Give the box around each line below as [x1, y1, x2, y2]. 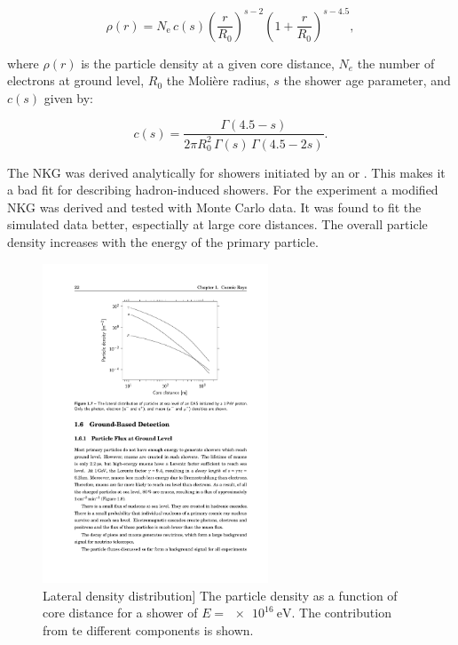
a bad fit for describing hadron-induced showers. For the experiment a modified [7, 180, 438, 199]
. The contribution [291, 603, 391, 622]
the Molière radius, [166, 71, 270, 90]
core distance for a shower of [43, 603, 198, 622]
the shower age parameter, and [283, 71, 451, 90]
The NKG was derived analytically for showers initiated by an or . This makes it [7, 163, 446, 181]
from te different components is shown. [43, 620, 254, 639]
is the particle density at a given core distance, [81, 53, 335, 72]
